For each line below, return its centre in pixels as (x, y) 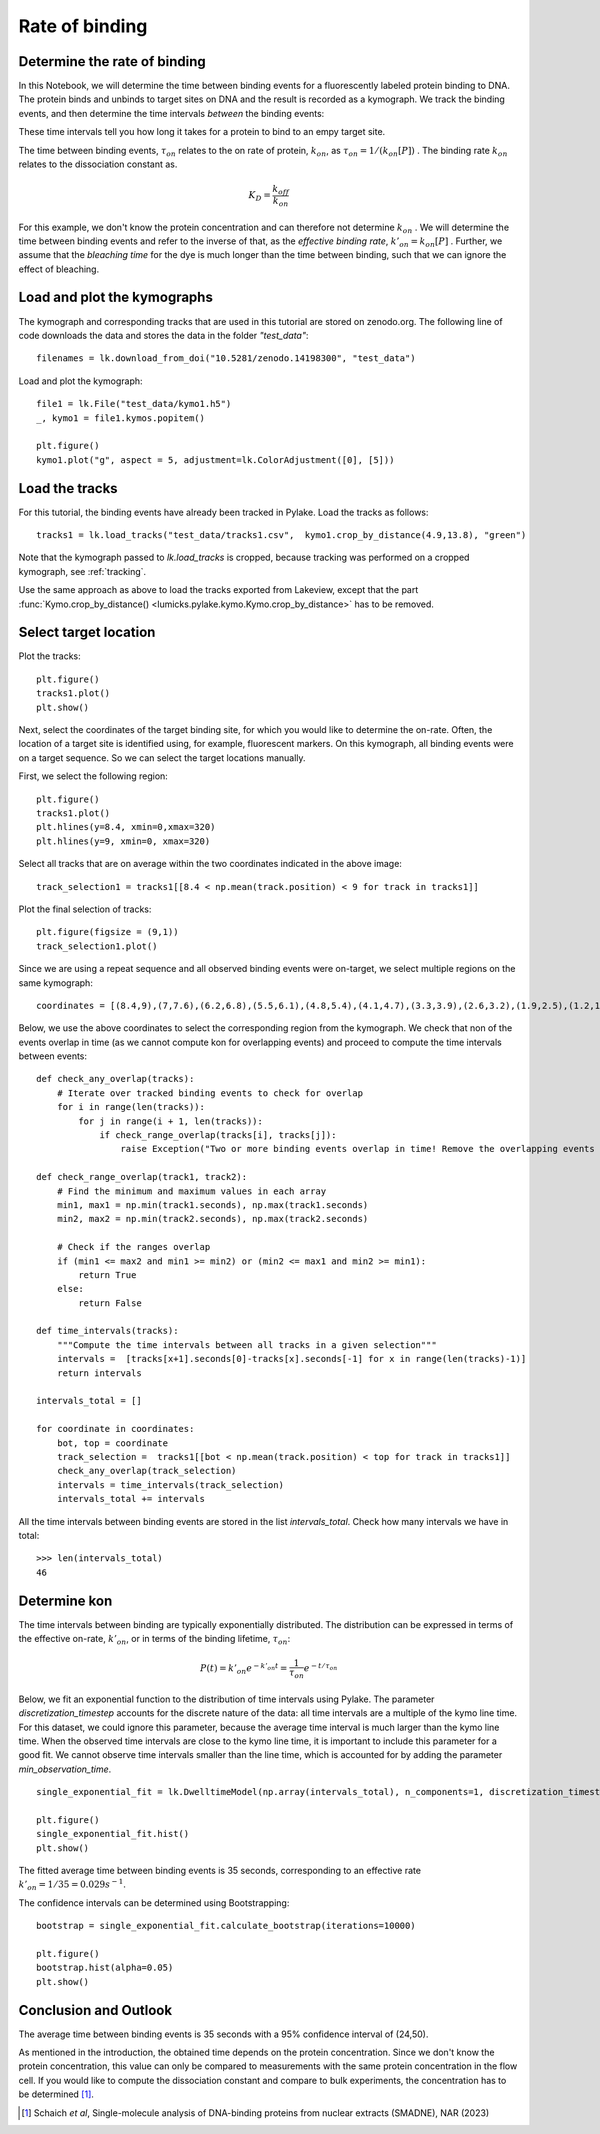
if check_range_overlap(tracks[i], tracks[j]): (218, 1135)
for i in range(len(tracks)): (130, 1107)
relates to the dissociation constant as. (98, 164)
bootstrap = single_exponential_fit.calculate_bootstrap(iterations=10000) (226, 1926)
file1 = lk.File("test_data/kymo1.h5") (134, 404)
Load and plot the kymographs (116, 297)
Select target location (87, 632)
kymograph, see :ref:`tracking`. (82, 571)
